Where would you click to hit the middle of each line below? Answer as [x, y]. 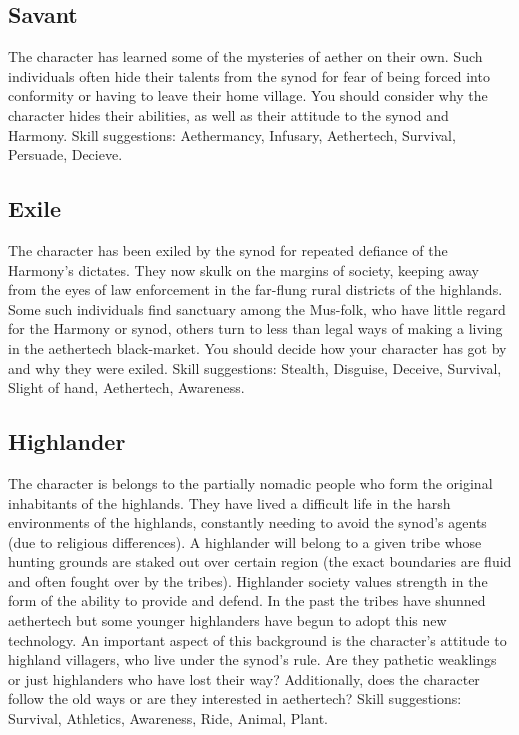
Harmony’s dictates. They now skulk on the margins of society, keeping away [243, 269]
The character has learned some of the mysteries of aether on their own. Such [245, 56]
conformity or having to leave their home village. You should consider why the [248, 95]
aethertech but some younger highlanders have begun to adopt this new [227, 620]
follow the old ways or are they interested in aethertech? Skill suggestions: [235, 698]
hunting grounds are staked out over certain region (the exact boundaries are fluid [260, 561]
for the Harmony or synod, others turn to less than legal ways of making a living [255, 328]
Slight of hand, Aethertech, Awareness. [126, 387]
